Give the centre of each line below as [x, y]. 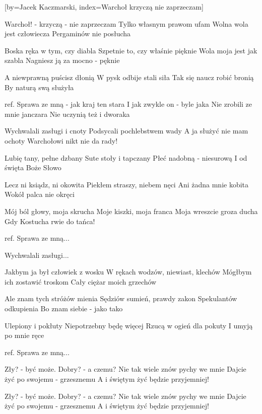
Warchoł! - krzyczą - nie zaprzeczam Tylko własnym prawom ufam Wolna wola [126, 23]
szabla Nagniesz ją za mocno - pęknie [62, 60]
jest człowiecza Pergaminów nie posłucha [68, 33]
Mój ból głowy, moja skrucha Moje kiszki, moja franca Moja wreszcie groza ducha [131, 211]
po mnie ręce [24, 335]
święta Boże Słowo [33, 167]
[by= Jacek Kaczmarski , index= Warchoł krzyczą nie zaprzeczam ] [104, 7]
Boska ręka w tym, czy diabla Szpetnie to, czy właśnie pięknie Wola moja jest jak [131, 50]
